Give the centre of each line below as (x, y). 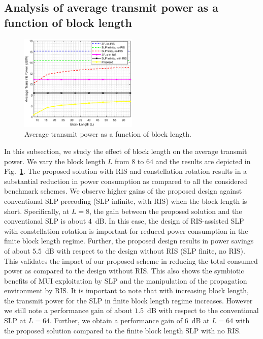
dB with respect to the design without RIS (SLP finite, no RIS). (145, 250)
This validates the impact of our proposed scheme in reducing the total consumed (131, 260)
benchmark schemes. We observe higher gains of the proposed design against (123, 191)
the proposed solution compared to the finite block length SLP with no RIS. (123, 330)
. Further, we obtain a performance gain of (116, 320)
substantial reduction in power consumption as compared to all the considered (126, 181)
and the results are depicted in (203, 161)
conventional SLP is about (45, 221)
